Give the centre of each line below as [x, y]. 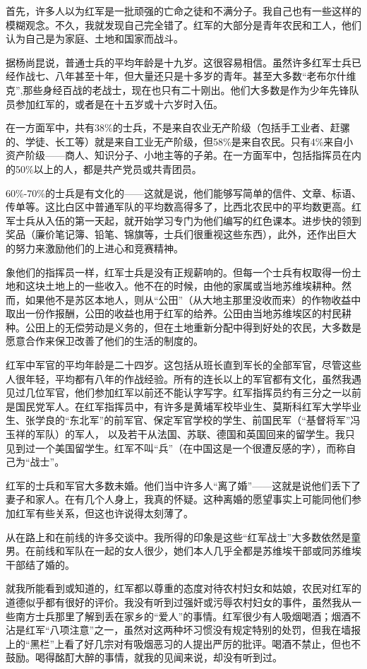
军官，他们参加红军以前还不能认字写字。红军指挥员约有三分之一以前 [203, 392]
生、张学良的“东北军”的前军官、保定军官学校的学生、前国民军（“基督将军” [178, 420]
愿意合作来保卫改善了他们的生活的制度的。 [104, 341]
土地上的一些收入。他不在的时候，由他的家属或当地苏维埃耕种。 [193, 286]
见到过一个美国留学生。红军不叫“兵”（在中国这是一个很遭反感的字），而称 [176, 448]
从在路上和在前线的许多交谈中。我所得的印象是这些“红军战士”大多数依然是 [179, 537]
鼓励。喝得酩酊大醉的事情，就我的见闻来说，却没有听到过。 [144, 657]
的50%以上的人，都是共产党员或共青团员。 [104, 168]
